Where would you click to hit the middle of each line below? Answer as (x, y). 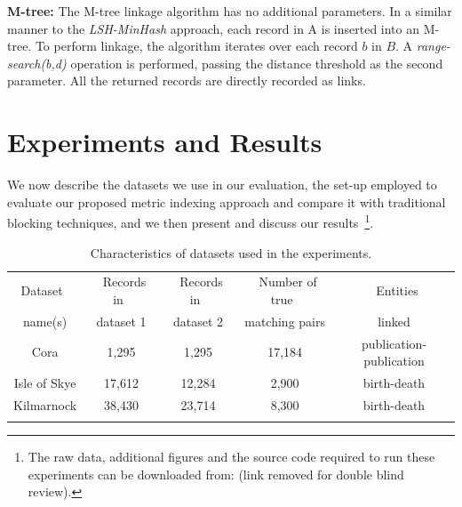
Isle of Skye (45, 383)
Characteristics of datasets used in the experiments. (231, 252)
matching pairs (285, 321)
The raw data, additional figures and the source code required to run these (231, 457)
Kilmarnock (45, 404)
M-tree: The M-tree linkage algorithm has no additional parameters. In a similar (230, 11)
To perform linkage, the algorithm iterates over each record (196, 46)
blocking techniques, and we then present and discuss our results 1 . (191, 221)
